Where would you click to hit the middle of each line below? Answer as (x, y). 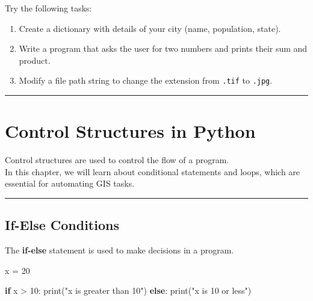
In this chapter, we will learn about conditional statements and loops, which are (153, 171)
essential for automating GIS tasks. (70, 183)
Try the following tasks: (48, 8)
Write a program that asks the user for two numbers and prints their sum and (163, 48)
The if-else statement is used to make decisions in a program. (119, 250)
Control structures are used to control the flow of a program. (117, 160)
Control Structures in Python (130, 131)
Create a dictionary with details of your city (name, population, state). (150, 28)
